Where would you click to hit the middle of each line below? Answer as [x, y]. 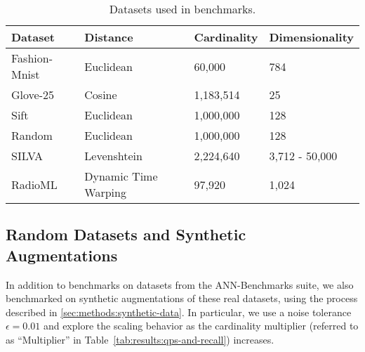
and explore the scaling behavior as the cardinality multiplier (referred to [201, 326]
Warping [105, 192]
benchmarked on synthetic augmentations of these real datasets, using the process [182, 298]
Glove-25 [33, 94]
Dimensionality [311, 37]
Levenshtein [113, 156]
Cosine [101, 94]
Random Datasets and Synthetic [126, 234]
